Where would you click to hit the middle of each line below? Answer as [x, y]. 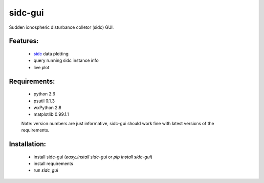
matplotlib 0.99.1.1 [51, 114]
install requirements [53, 164]
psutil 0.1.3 [44, 101]
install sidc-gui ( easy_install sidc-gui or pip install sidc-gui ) [93, 157]
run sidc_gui [46, 170]
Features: [24, 41]
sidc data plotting [51, 54]
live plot [42, 67]
